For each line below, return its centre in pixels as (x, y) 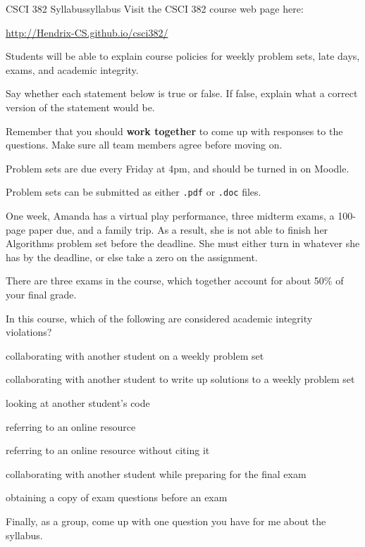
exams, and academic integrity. (72, 69)
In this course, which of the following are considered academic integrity (159, 318)
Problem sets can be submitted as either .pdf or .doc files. (134, 192)
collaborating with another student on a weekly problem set (135, 355)
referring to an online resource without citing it (108, 450)
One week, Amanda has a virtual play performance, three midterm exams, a (170, 215)
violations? (29, 332)
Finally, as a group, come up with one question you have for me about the (166, 521)
